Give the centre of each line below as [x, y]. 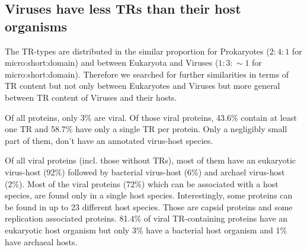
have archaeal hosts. [41, 241]
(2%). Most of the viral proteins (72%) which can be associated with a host [142, 183]
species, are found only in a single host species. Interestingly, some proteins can [149, 195]
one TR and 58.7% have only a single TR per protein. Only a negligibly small [146, 129]
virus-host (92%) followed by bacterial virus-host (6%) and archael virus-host [145, 172]
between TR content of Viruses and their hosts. [91, 97]
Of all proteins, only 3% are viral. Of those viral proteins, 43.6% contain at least [151, 117]
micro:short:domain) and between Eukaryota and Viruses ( [112, 62]
